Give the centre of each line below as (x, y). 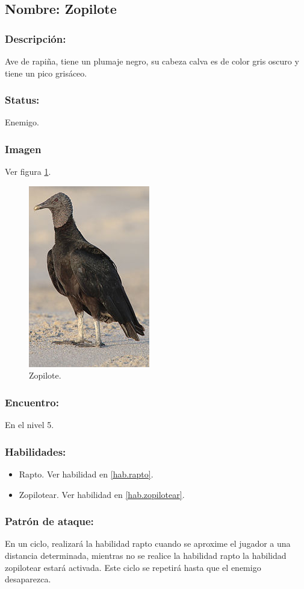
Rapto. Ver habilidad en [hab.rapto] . (86, 474)
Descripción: (36, 38)
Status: (22, 100)
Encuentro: (32, 402)
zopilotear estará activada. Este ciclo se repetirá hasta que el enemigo (133, 567)
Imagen (23, 149)
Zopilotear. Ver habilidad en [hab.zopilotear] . (102, 494)
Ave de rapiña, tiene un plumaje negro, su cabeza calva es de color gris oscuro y (152, 61)
